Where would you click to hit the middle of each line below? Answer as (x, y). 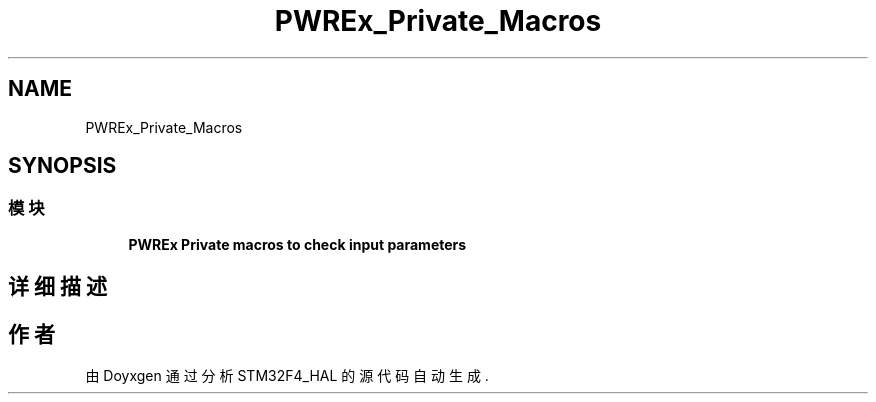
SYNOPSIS (62, 166)
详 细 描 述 (57, 287)
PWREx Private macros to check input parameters (297, 244)
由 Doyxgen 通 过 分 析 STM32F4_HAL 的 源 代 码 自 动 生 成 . (287, 376)
